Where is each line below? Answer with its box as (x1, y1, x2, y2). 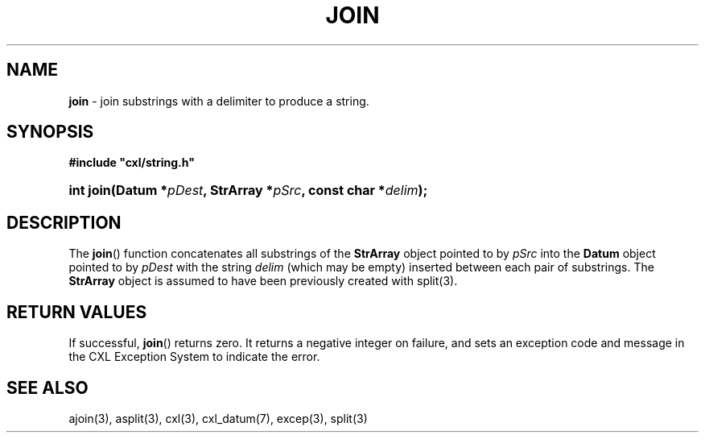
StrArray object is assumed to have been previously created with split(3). (68, 274, 458, 288)
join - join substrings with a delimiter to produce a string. (68, 93, 369, 108)
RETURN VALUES (6, 301, 147, 322)
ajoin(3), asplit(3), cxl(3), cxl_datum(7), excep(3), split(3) (68, 411, 368, 425)
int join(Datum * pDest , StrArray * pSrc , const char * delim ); (68, 182, 428, 199)
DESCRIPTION (6, 212, 122, 233)
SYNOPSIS (6, 122, 94, 143)
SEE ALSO (6, 377, 89, 398)
